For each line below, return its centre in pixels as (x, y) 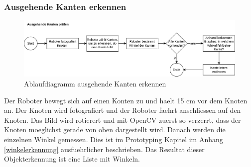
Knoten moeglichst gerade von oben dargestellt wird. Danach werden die (115, 129)
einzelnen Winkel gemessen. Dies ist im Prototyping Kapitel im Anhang (114, 139)
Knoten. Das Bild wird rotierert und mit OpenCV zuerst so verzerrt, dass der (123, 120)
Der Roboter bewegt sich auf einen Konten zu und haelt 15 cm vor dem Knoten (126, 100)
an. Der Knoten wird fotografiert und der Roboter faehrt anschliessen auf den (123, 110)
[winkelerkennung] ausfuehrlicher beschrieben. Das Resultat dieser (104, 149)
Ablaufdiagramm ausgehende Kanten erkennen (95, 83)
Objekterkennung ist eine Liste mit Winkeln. (72, 159)
